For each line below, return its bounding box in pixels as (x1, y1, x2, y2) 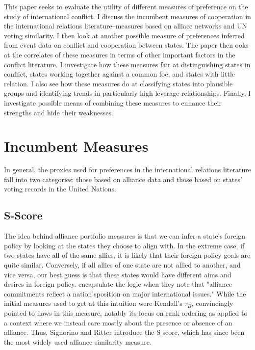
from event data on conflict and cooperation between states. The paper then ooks (4, 40, 249, 50)
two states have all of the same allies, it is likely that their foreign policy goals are (4, 250, 251, 260)
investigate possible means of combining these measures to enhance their (4, 97, 222, 108)
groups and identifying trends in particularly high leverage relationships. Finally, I (4, 88, 251, 98)
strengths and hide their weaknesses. (4, 107, 113, 117)
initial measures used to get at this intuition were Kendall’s (4, 298, 182, 308)
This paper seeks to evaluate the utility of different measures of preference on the (4, 1, 248, 11)
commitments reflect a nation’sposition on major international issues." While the (4, 288, 246, 298)
